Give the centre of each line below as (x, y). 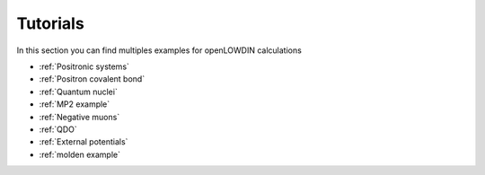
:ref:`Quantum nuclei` (79, 92)
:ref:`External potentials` (84, 142)
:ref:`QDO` (58, 129)
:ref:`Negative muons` (79, 117)
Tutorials (50, 23)
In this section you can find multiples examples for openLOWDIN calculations (159, 50)
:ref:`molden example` (80, 154)
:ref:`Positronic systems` (84, 66)
